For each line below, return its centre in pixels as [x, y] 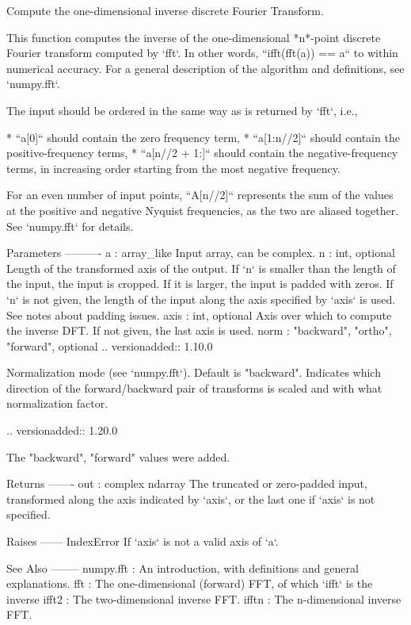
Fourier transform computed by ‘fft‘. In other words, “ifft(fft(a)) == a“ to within [202, 53]
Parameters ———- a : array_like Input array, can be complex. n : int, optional [201, 253]
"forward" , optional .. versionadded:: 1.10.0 [110, 345]
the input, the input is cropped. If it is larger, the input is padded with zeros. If [200, 284]
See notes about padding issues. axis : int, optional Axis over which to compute [199, 314]
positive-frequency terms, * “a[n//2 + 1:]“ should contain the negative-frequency [202, 153]
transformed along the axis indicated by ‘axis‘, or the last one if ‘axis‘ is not [191, 498]
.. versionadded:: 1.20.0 [62, 430]
